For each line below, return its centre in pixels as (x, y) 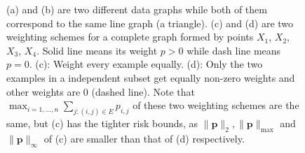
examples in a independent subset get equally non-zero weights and (151, 77)
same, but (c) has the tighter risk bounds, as (102, 123)
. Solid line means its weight (97, 50)
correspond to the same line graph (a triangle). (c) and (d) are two (150, 23)
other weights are (43, 91)
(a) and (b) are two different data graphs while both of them (137, 9)
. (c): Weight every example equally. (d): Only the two (146, 64)
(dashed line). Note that (143, 91)
